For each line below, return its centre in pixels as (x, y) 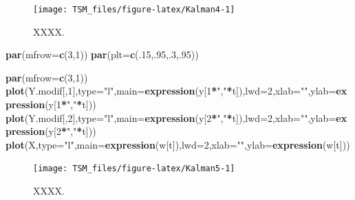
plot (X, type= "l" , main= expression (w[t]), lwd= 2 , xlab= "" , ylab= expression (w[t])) (178, 144)
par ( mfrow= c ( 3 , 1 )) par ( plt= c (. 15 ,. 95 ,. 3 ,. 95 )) (102, 54)
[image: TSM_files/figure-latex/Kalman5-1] (134, 169)
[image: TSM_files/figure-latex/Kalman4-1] (134, 10)
